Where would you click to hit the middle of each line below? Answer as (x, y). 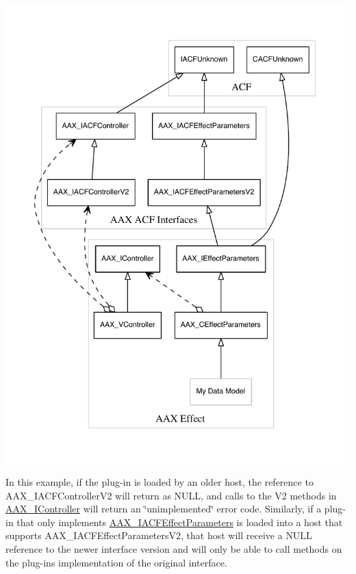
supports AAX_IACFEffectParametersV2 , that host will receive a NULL (159, 535)
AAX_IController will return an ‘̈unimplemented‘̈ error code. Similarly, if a (164, 509)
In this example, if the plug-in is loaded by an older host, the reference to (160, 482)
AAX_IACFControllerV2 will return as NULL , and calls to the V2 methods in (171, 495)
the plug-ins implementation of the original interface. (116, 562)
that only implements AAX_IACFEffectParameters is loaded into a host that (180, 522)
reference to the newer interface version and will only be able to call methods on (174, 549)
